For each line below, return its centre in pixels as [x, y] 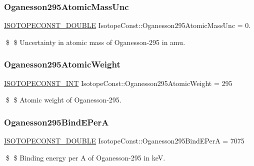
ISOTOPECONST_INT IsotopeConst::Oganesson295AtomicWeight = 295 [118, 83]
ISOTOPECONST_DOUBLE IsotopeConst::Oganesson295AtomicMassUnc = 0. [127, 25]
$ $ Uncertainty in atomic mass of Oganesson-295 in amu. [95, 42]
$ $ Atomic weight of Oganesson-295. [63, 100]
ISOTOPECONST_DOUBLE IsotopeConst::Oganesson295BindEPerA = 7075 [124, 141]
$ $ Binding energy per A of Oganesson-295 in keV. [85, 157]
